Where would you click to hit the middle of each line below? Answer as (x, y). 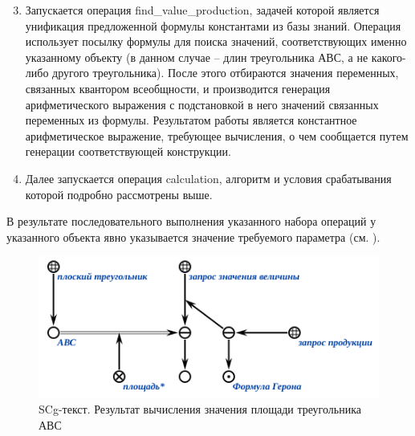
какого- (389, 57)
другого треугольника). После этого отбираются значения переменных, (226, 73)
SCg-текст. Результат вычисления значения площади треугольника (200, 409)
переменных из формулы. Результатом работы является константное (191, 120)
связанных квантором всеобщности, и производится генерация (178, 88)
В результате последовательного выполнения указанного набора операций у (191, 221)
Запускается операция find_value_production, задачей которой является (202, 10)
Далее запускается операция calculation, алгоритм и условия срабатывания (208, 178)
